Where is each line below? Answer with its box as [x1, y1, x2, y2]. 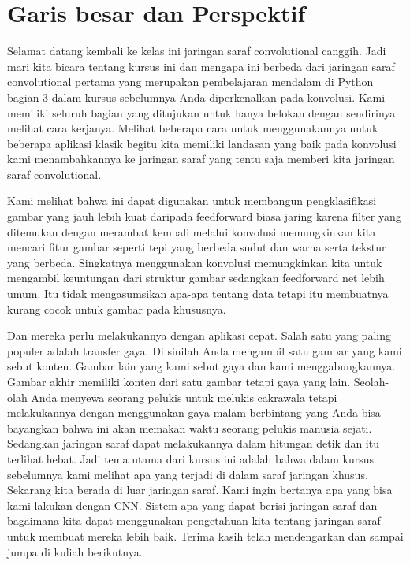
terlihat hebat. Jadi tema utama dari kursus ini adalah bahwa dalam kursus [7, 450, 375, 466]
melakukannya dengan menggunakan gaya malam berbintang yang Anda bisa [7, 404, 381, 421]
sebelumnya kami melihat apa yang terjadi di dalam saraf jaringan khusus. [7, 466, 368, 482]
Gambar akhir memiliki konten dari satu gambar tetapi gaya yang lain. [7, 374, 351, 389]
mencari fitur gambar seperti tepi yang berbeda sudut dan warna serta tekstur [7, 239, 386, 255]
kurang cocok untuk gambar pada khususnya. [7, 300, 226, 317]
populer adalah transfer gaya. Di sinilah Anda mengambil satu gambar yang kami [7, 342, 402, 359]
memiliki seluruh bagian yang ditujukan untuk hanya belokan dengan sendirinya [7, 104, 396, 121]
